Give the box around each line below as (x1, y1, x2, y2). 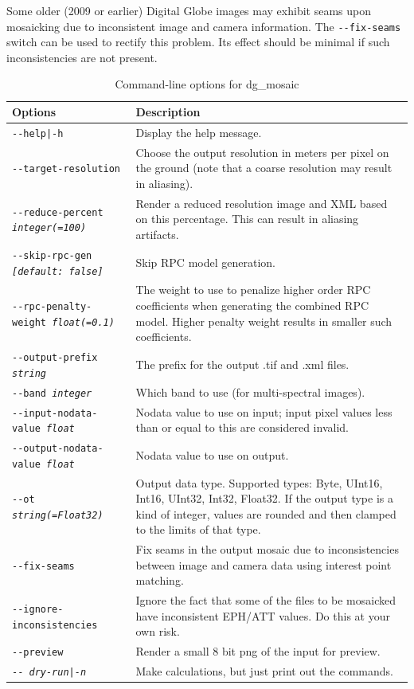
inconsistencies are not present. (6, 49, 158, 65)
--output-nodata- (12, 443, 103, 455)
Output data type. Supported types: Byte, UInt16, (135, 474, 383, 491)
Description (135, 104, 201, 120)
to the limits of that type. (135, 521, 261, 538)
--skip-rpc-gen (12, 249, 92, 261)
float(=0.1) (52, 316, 115, 328)
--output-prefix (12, 352, 98, 364)
